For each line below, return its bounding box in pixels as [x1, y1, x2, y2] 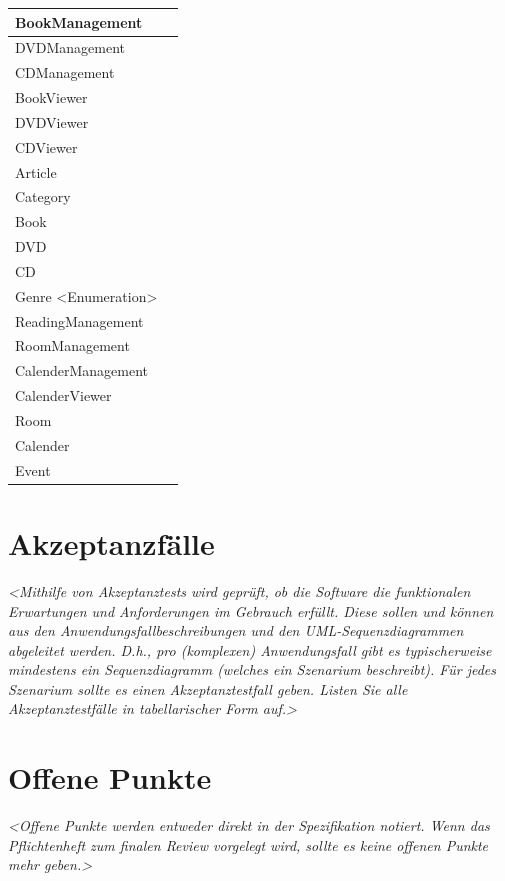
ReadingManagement [15, 310, 144, 331]
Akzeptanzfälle [8, 522, 215, 563]
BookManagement [15, 11, 143, 32]
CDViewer [15, 136, 78, 157]
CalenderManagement [15, 360, 149, 381]
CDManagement [15, 62, 115, 83]
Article [15, 161, 57, 182]
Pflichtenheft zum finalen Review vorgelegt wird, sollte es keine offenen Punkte [8, 834, 489, 855]
